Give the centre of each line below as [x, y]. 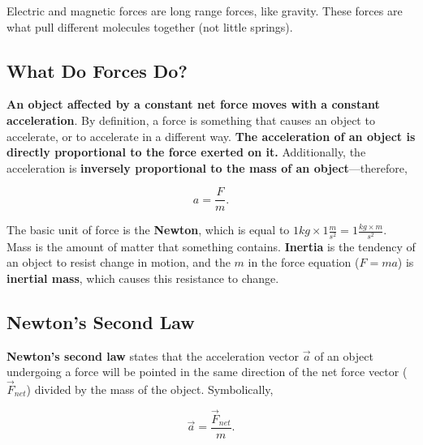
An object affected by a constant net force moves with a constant [193, 104]
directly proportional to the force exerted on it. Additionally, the [186, 152]
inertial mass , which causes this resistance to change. [143, 278]
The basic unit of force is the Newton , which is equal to [148, 230]
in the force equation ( [304, 262]
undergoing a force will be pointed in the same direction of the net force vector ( [207, 372]
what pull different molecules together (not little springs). [150, 26]
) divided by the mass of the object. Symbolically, [150, 389]
